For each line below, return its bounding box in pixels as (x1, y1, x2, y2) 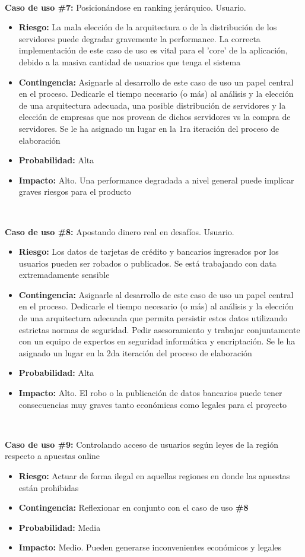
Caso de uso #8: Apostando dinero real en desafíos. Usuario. (5, 225, 234, 238)
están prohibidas (18, 481, 79, 493)
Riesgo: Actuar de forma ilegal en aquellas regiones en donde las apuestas (18, 470, 290, 482)
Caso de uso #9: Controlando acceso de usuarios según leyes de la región (5, 438, 278, 450)
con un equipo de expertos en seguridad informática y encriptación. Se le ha (18, 335, 296, 347)
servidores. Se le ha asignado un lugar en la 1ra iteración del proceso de (18, 122, 279, 134)
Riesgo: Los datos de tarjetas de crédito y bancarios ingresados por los (18, 245, 279, 258)
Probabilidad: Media (18, 521, 101, 533)
